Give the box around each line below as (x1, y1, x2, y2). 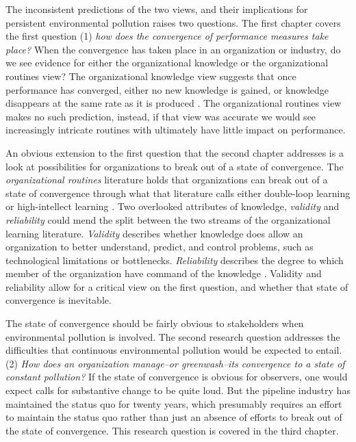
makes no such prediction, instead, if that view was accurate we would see (5, 109, 316, 123)
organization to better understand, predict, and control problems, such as (5, 239, 314, 254)
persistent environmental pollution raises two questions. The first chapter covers (5, 15, 341, 29)
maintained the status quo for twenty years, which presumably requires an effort (5, 396, 342, 411)
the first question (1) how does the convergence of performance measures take (5, 29, 329, 43)
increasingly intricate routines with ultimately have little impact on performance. (5, 122, 346, 137)
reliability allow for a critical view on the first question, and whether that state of (5, 279, 348, 294)
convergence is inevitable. (5, 293, 112, 307)
